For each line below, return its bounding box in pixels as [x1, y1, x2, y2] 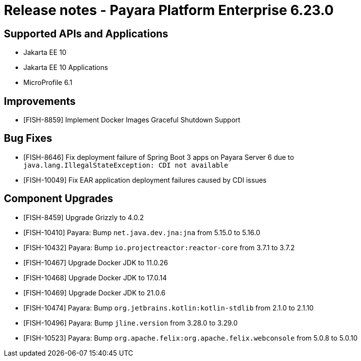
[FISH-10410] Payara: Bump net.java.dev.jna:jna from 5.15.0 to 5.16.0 [23, 228, 260, 237]
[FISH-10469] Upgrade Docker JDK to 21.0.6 [23, 288, 166, 297]
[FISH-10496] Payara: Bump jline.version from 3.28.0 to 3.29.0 [23, 318, 238, 327]
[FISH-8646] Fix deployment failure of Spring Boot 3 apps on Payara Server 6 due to [23, 153, 294, 161]
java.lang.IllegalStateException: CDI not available [23, 161, 228, 169]
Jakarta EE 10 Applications [23, 63, 108, 72]
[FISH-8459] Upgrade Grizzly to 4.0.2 [23, 213, 144, 222]
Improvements [4, 95, 76, 107]
